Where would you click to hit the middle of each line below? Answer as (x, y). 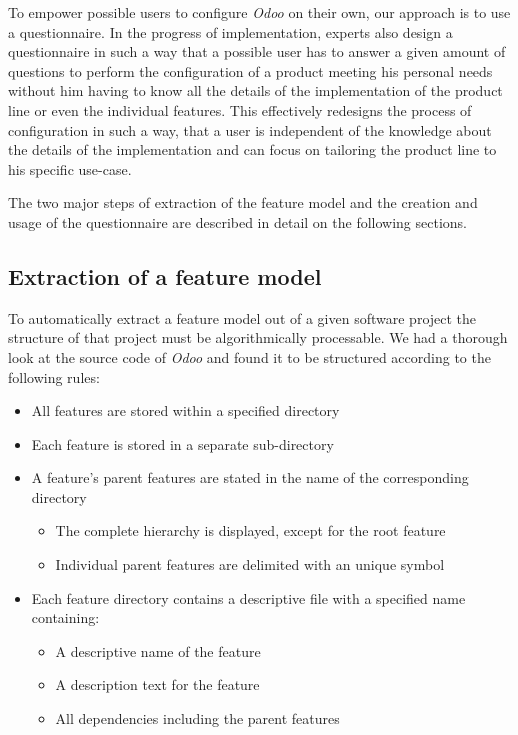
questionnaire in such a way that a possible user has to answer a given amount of (257, 51)
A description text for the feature (157, 684)
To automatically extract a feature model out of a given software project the (242, 317)
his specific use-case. (70, 168)
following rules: (54, 376)
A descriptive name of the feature (158, 650)
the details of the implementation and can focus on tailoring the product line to (252, 149)
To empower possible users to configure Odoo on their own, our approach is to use (259, 12)
